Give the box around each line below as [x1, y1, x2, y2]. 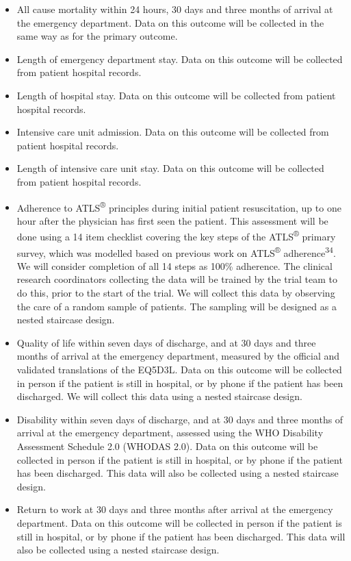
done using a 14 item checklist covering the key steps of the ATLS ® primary [16, 227, 336, 244]
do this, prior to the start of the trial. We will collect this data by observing [16, 286, 335, 300]
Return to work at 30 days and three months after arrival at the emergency [16, 502, 333, 516]
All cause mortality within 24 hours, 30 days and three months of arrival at [16, 2, 333, 16]
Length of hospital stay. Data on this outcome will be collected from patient [16, 88, 336, 102]
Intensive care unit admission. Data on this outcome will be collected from [16, 125, 329, 139]
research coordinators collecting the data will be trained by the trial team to [16, 272, 338, 286]
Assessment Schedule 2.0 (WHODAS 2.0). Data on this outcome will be [16, 439, 318, 453]
